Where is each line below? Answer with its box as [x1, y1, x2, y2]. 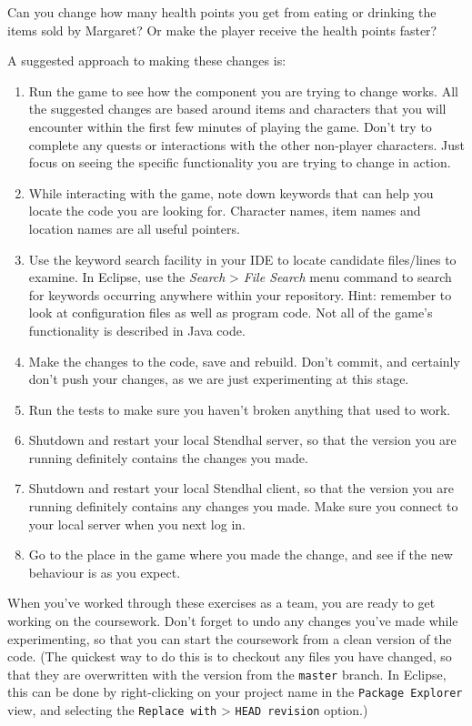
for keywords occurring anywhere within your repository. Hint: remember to [28, 285, 452, 304]
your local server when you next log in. [28, 514, 246, 533]
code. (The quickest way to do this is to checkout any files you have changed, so [7, 647, 452, 666]
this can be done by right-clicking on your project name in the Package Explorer [7, 682, 463, 701]
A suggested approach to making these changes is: [7, 51, 286, 70]
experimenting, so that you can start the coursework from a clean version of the [7, 629, 452, 648]
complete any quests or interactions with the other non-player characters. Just [28, 135, 465, 154]
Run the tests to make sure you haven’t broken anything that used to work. [28, 399, 451, 418]
